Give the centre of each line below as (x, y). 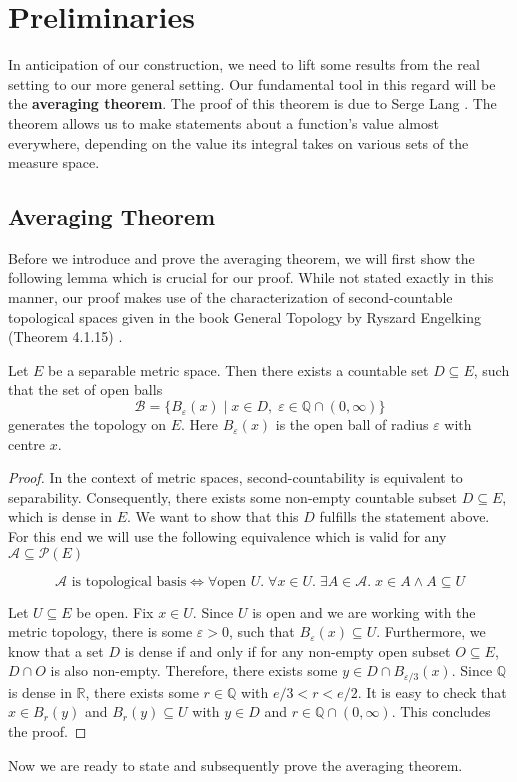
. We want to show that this (212, 516)
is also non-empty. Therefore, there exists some (194, 670)
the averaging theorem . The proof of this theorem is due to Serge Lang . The (252, 103)
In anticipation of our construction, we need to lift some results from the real (244, 64)
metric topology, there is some (100, 631)
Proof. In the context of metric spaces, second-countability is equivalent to (235, 477)
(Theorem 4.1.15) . (65, 336)
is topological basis (129, 581)
